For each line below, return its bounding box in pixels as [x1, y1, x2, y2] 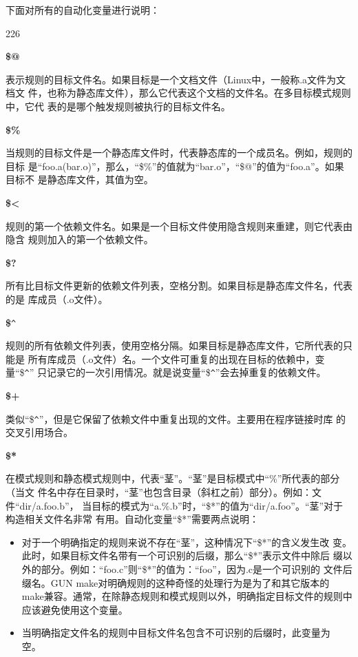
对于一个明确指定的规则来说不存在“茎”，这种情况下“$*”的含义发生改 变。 [21, 534, 352, 549]
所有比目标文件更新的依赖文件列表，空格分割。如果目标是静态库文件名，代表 [6, 278, 352, 293]
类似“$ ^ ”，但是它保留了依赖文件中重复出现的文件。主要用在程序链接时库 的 [6, 411, 346, 426]
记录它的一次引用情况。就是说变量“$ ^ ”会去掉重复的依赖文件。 [47, 365, 326, 379]
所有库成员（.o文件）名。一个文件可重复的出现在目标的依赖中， [28, 351, 315, 366]
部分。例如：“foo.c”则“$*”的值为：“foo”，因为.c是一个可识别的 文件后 [41, 562, 352, 576]
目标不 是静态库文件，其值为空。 [6, 172, 154, 187]
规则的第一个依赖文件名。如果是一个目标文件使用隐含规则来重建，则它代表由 [6, 218, 352, 233]
